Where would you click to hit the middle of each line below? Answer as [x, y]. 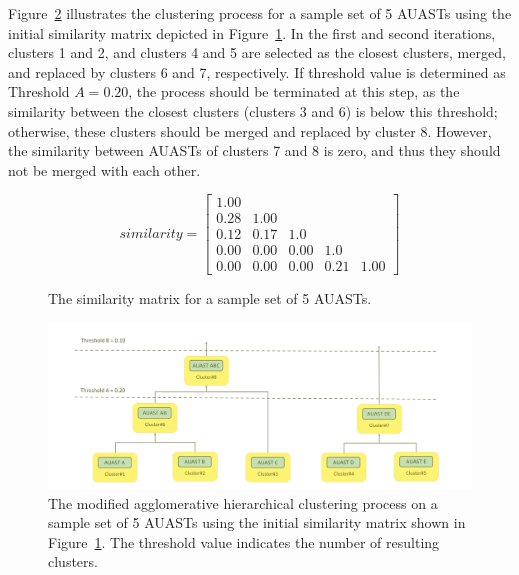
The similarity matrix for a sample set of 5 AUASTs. [210, 297]
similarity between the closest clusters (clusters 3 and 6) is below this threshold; [253, 110]
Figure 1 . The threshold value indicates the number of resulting [244, 541]
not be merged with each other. [104, 169]
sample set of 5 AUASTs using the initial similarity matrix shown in [257, 522]
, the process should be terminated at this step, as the [294, 91]
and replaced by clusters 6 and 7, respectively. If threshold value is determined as [257, 71]
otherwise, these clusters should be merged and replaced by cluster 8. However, [250, 130]
